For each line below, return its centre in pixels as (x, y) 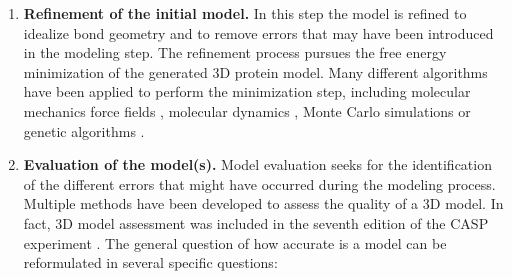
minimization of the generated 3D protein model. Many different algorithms (255, 71)
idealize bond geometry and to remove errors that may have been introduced (258, 32)
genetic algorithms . (84, 130)
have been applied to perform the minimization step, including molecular (247, 91)
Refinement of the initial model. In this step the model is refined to (245, 13)
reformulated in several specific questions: (150, 262)
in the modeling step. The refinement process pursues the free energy (235, 52)
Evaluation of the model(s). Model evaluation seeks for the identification (257, 164)
